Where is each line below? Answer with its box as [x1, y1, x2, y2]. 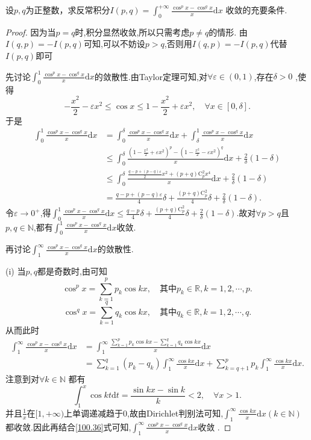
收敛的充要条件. [225, 4, 287, 16]
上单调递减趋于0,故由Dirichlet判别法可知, [64, 406, 224, 419]
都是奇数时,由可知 [37, 265, 107, 277]
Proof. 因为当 [5, 25, 56, 38]
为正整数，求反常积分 [25, 4, 110, 16]
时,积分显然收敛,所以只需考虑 [75, 25, 190, 38]
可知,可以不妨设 [83, 37, 145, 50]
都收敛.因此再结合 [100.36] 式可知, [5, 420, 131, 433]
